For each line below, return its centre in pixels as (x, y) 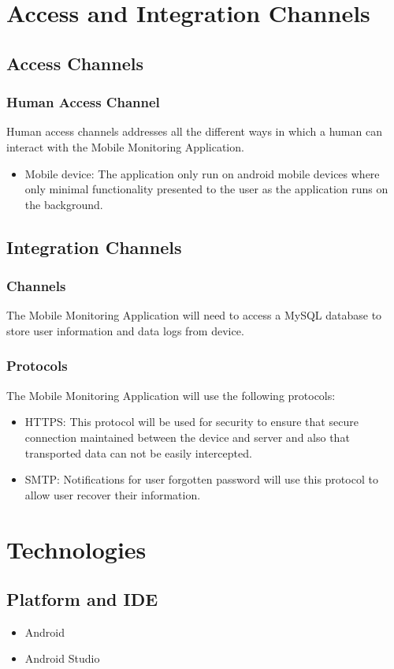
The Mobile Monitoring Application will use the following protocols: (171, 395)
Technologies (76, 549)
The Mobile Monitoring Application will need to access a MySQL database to (194, 315)
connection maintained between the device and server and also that (187, 437)
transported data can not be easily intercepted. (138, 452)
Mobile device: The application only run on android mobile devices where (202, 173)
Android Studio (62, 658)
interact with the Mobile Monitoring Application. (125, 146)
